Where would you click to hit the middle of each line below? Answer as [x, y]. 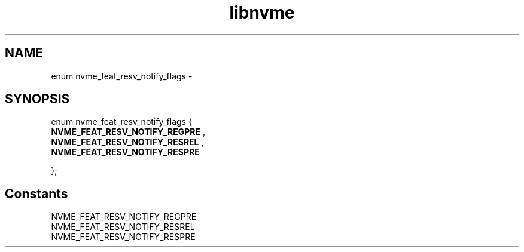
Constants [36, 193]
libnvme [262, 13]
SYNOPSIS [37, 99]
